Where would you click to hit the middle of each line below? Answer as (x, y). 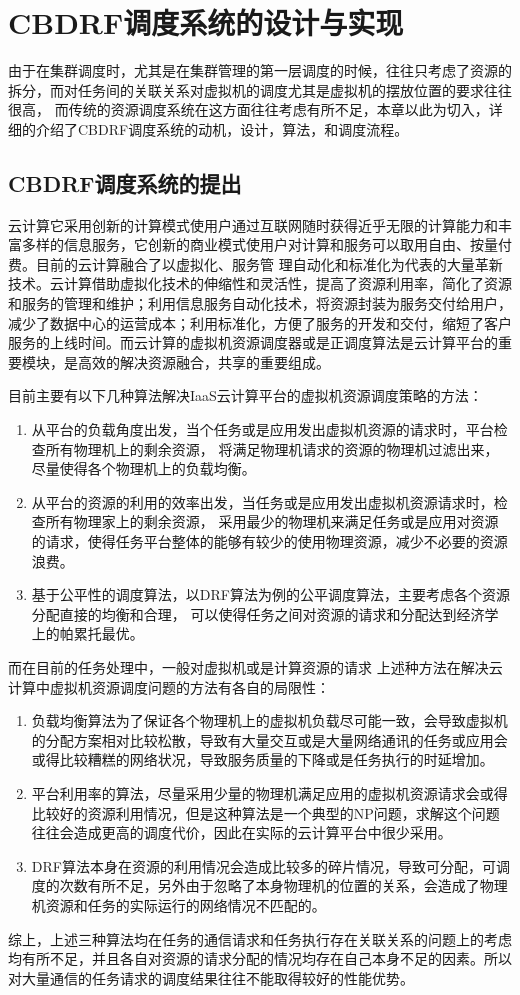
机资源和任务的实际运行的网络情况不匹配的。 (178, 904)
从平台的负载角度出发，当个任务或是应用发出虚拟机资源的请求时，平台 (262, 429)
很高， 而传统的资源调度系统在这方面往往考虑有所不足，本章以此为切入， (248, 109)
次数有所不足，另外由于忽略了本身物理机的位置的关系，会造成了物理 (283, 885)
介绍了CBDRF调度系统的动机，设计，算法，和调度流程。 (222, 128)
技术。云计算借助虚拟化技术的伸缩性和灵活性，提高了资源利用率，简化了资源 (260, 283)
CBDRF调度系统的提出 (125, 182)
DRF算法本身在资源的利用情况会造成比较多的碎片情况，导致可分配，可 (263, 865)
